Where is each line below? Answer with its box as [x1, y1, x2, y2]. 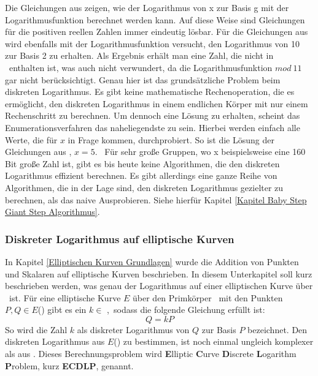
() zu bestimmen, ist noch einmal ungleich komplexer [114, 335, 314, 348]
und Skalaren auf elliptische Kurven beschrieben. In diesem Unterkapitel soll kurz [5, 267, 312, 280]
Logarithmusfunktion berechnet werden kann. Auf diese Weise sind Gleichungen [5, 13, 305, 26]
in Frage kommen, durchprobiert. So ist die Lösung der [68, 133, 274, 146]
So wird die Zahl [5, 323, 68, 336]
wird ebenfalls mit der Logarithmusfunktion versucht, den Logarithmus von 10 [5, 37, 300, 50]
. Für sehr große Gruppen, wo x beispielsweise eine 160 [95, 145, 306, 158]
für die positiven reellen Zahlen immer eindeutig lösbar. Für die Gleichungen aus [5, 25, 308, 38]
